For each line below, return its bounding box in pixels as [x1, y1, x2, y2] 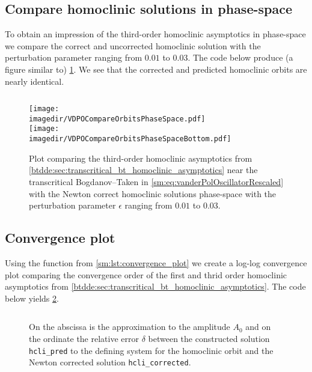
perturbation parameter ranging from [5, 51, 142, 64]
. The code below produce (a [188, 51, 293, 64]
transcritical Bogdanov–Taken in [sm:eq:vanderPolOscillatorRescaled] [29, 175, 284, 188]
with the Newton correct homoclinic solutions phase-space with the [29, 187, 277, 200]
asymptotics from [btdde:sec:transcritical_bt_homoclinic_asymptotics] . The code [5, 280, 306, 293]
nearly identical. [5, 75, 64, 87]
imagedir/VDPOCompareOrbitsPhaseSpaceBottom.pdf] [29, 135, 231, 144]
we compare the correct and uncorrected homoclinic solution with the [5, 39, 261, 52]
